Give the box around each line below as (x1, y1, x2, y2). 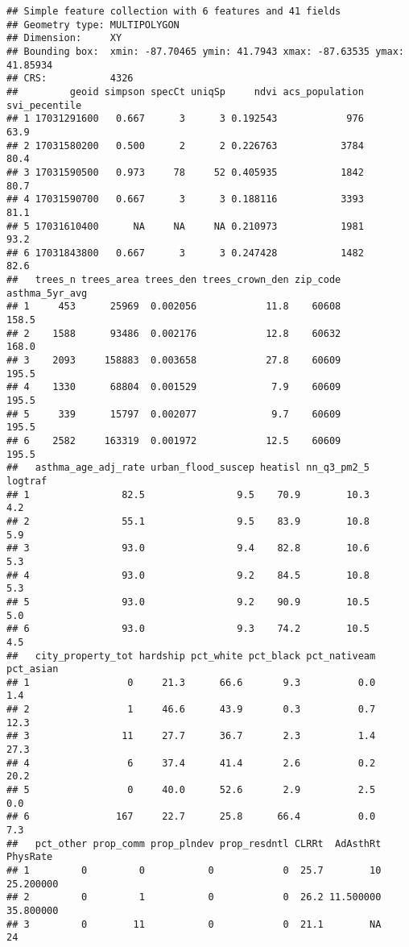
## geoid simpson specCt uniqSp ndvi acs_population (6, 85, 364, 98)
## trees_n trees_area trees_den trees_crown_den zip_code (6, 274, 341, 286)
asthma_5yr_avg (6, 287, 88, 299)
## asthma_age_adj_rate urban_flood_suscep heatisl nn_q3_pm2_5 (6, 462, 370, 474)
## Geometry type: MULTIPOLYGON (6, 19, 180, 31)
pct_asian (6, 663, 59, 675)
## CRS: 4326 (6, 73, 134, 85)
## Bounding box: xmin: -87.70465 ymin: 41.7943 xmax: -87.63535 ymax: (6, 45, 404, 57)
